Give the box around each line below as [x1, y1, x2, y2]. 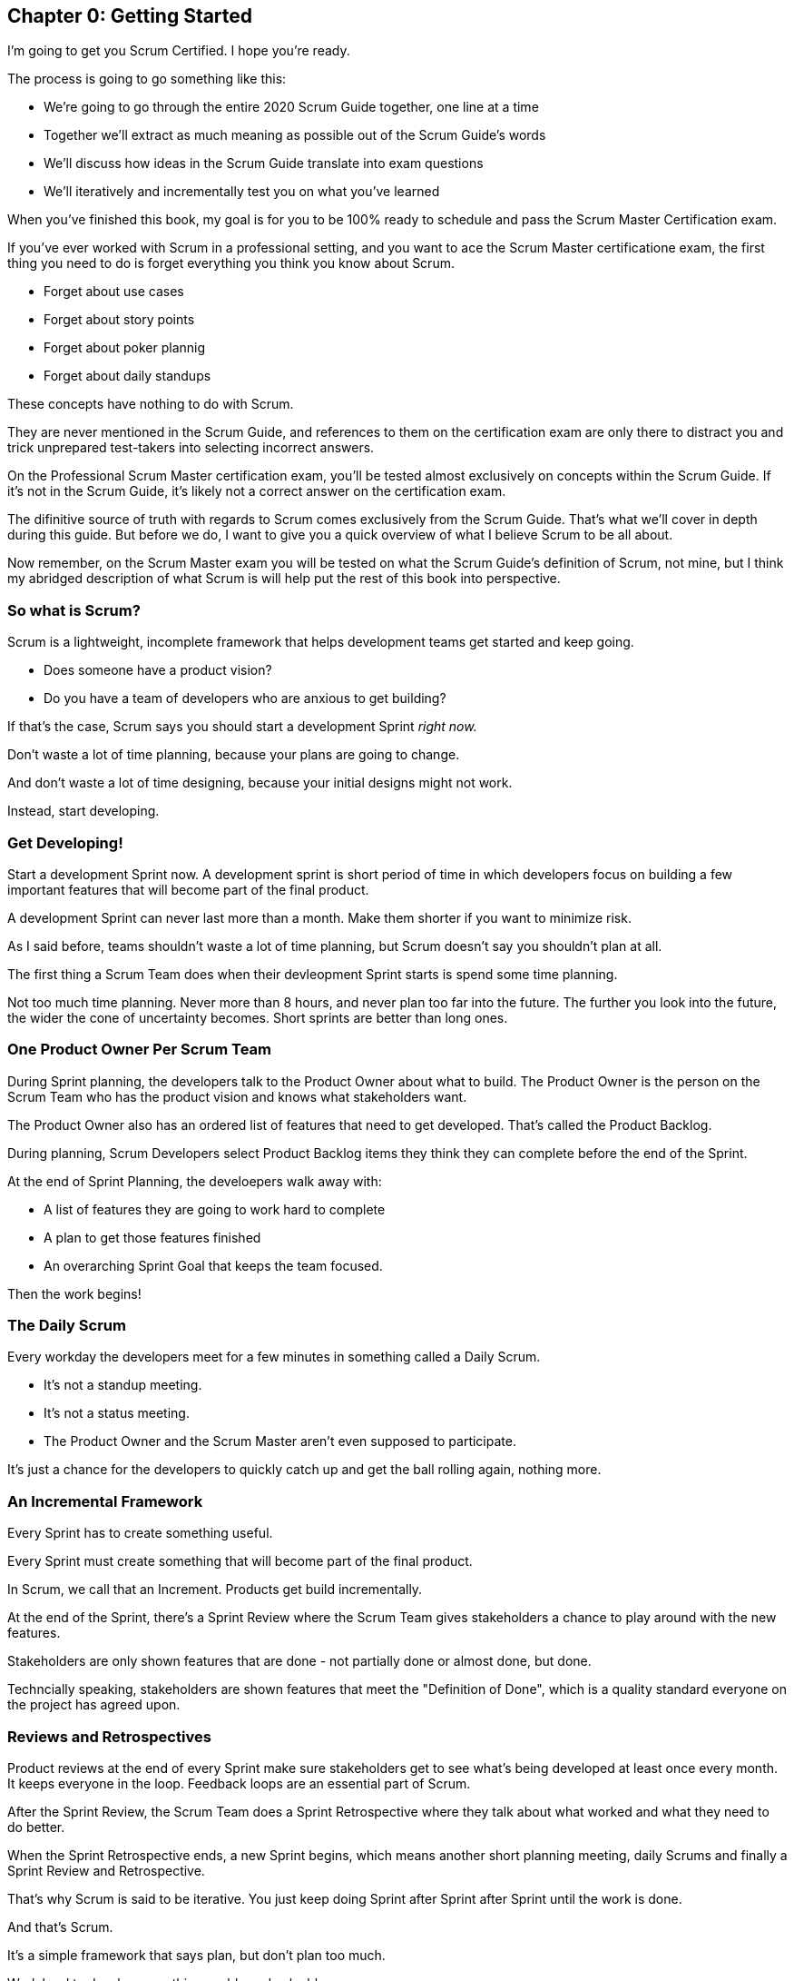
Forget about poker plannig [44, 340, 206, 356]
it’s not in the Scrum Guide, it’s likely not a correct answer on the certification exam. [7, 483, 506, 500]
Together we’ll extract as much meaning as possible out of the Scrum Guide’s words [44, 127, 546, 144]
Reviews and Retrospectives [7, 1727, 211, 1746]
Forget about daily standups [44, 368, 211, 384]
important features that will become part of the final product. [7, 881, 369, 897]
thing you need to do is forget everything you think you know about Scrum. [7, 255, 455, 272]
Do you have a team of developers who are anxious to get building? [44, 690, 446, 707]
